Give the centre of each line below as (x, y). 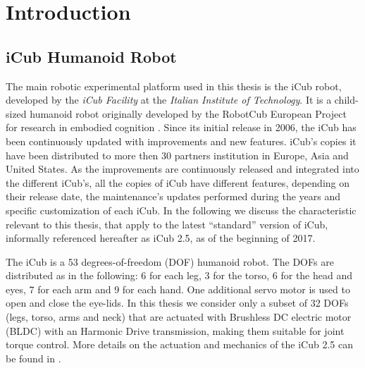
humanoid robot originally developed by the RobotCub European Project (188, 113)
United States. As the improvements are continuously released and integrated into (182, 169)
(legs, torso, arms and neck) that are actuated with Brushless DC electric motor (179, 317)
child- (346, 100)
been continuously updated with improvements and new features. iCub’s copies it (181, 141)
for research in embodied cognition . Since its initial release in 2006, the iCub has (181, 127)
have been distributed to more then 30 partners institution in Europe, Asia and (177, 155)
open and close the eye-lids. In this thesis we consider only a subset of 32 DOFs (177, 303)
